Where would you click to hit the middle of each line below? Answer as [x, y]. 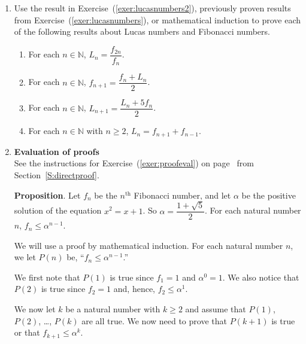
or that [27, 332]
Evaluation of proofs [57, 151]
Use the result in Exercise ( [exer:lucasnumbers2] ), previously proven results [152, 8]
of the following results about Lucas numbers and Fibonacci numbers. [142, 31]
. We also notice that [261, 277]
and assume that [216, 309]
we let [25, 257]
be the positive [269, 195]
